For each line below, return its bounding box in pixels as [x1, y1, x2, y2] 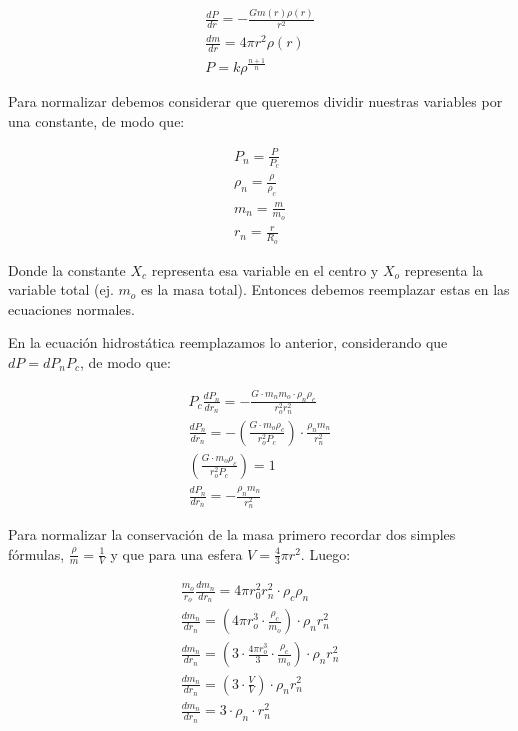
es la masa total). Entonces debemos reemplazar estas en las [141, 279, 510, 300]
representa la [404, 259, 484, 280]
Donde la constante [8, 259, 126, 280]
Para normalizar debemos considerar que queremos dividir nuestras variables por [8, 90, 503, 111]
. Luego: [300, 543, 351, 564]
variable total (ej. [8, 279, 114, 300]
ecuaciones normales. [8, 298, 135, 319]
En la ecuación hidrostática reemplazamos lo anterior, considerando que [8, 332, 448, 353]
